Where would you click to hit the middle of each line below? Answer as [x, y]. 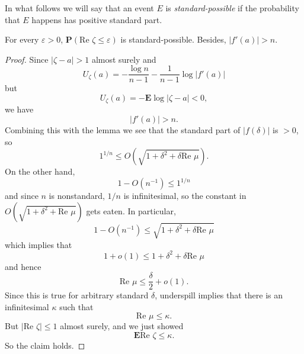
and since [22, 196]
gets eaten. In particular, [131, 210]
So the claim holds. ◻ [45, 345]
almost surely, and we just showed [122, 326]
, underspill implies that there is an [219, 295]
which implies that [39, 244]
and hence [23, 266]
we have [19, 109]
